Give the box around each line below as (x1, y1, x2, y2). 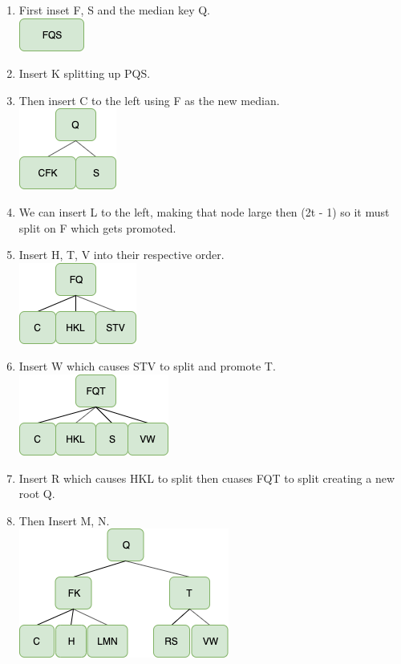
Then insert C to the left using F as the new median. (18, 91, 280, 108)
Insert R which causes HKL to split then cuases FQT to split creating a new (18, 469, 395, 486)
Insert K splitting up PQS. (18, 65, 151, 82)
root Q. (18, 485, 55, 502)
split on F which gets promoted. (18, 219, 176, 236)
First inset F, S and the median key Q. (18, 2, 210, 18)
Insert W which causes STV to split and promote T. (18, 358, 276, 375)
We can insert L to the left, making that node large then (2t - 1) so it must (18, 203, 390, 220)
